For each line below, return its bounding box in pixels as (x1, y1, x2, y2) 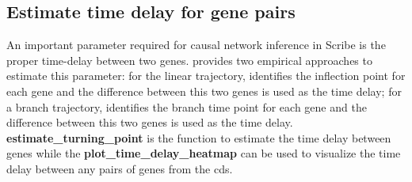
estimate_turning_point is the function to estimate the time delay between (6, 129, 391, 146)
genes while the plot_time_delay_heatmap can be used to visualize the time (6, 145, 401, 161)
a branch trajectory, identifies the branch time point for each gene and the (6, 98, 367, 115)
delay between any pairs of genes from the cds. (6, 160, 233, 176)
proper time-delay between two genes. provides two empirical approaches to (6, 51, 372, 68)
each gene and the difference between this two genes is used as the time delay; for (6, 82, 402, 99)
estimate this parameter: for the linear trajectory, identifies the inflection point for (6, 67, 406, 84)
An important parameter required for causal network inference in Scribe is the (6, 36, 386, 53)
